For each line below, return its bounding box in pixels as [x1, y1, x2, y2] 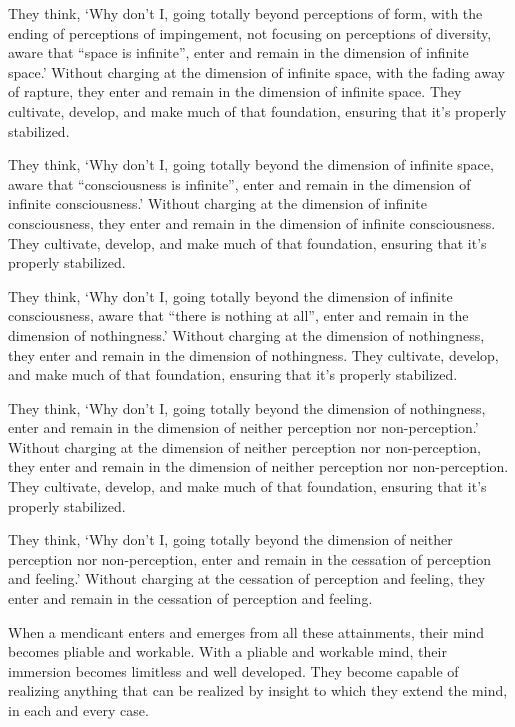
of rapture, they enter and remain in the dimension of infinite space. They [8, 81, 462, 102]
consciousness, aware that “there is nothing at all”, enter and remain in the [8, 305, 469, 326]
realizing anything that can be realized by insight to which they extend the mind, [8, 680, 508, 701]
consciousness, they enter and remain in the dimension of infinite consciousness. [8, 212, 496, 233]
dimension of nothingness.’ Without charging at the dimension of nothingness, [8, 324, 485, 345]
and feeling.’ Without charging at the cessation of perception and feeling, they [8, 568, 486, 589]
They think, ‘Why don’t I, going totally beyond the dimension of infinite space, [8, 154, 494, 175]
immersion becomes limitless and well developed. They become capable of [8, 660, 459, 681]
